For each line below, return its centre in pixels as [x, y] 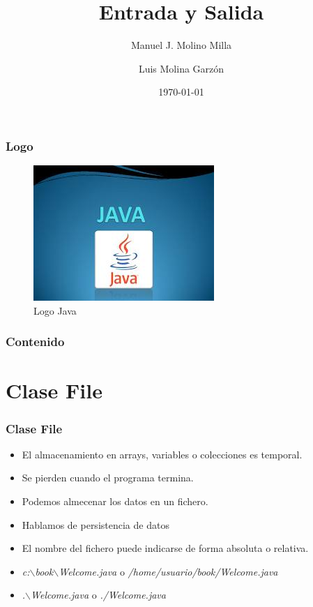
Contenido [35, 342]
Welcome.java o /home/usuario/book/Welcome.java [168, 571]
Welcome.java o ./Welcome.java [98, 595]
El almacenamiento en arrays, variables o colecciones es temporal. [162, 454]
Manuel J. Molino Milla [181, 45]
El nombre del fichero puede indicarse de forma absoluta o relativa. [165, 548]
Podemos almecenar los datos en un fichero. [115, 501]
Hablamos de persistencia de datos [96, 524]
